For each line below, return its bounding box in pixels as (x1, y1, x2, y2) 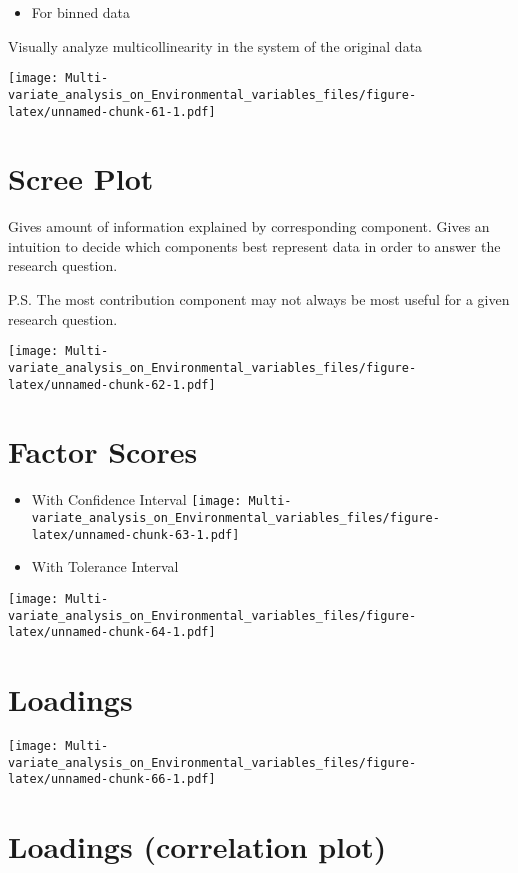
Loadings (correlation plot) (8, 826, 387, 867)
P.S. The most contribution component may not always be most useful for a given (8, 289, 510, 310)
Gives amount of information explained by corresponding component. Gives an (8, 216, 490, 237)
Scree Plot (8, 158, 154, 199)
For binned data (31, 2, 131, 22)
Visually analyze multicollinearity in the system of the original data (8, 35, 423, 56)
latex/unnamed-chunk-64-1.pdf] (8, 625, 216, 640)
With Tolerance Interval (31, 556, 179, 577)
